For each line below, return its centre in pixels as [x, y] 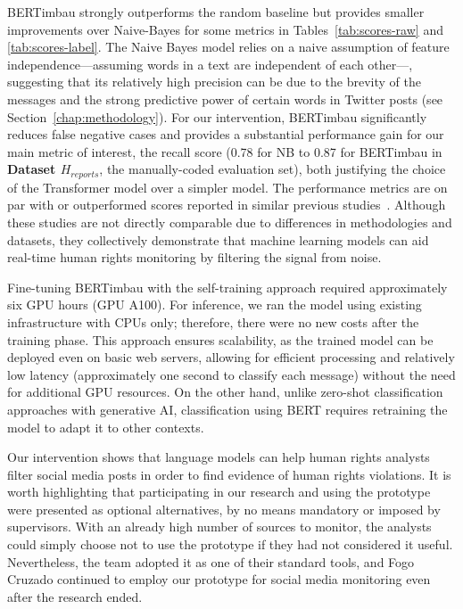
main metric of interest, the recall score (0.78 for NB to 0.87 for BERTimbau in [225, 151]
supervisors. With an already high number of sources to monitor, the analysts [219, 527]
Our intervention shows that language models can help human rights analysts [219, 457]
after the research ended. [75, 596]
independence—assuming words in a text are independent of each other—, [210, 64]
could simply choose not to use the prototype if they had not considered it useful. [230, 544]
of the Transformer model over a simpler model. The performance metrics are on [227, 187]
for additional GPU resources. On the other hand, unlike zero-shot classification [225, 392]
